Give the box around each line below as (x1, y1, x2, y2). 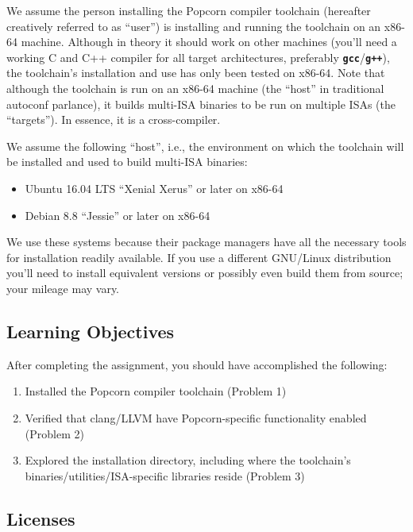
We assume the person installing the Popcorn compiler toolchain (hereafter (6, 2, 371, 18)
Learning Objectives (6, 318, 175, 343)
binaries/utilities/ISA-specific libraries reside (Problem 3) (25, 467, 305, 484)
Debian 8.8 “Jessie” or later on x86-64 (25, 206, 210, 223)
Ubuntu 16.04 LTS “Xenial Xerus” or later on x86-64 (25, 180, 284, 196)
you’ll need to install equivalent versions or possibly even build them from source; (6, 264, 403, 281)
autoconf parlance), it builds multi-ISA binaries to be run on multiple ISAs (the (6, 95, 396, 112)
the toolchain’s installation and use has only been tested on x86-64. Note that (6, 64, 385, 81)
